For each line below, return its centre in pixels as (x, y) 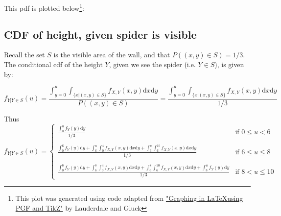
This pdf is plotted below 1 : (44, 7)
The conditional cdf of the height (53, 64)
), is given (229, 64)
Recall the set (24, 55)
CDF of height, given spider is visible (100, 34)
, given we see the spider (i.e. (152, 64)
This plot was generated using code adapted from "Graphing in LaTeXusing (129, 198)
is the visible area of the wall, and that (112, 55)
